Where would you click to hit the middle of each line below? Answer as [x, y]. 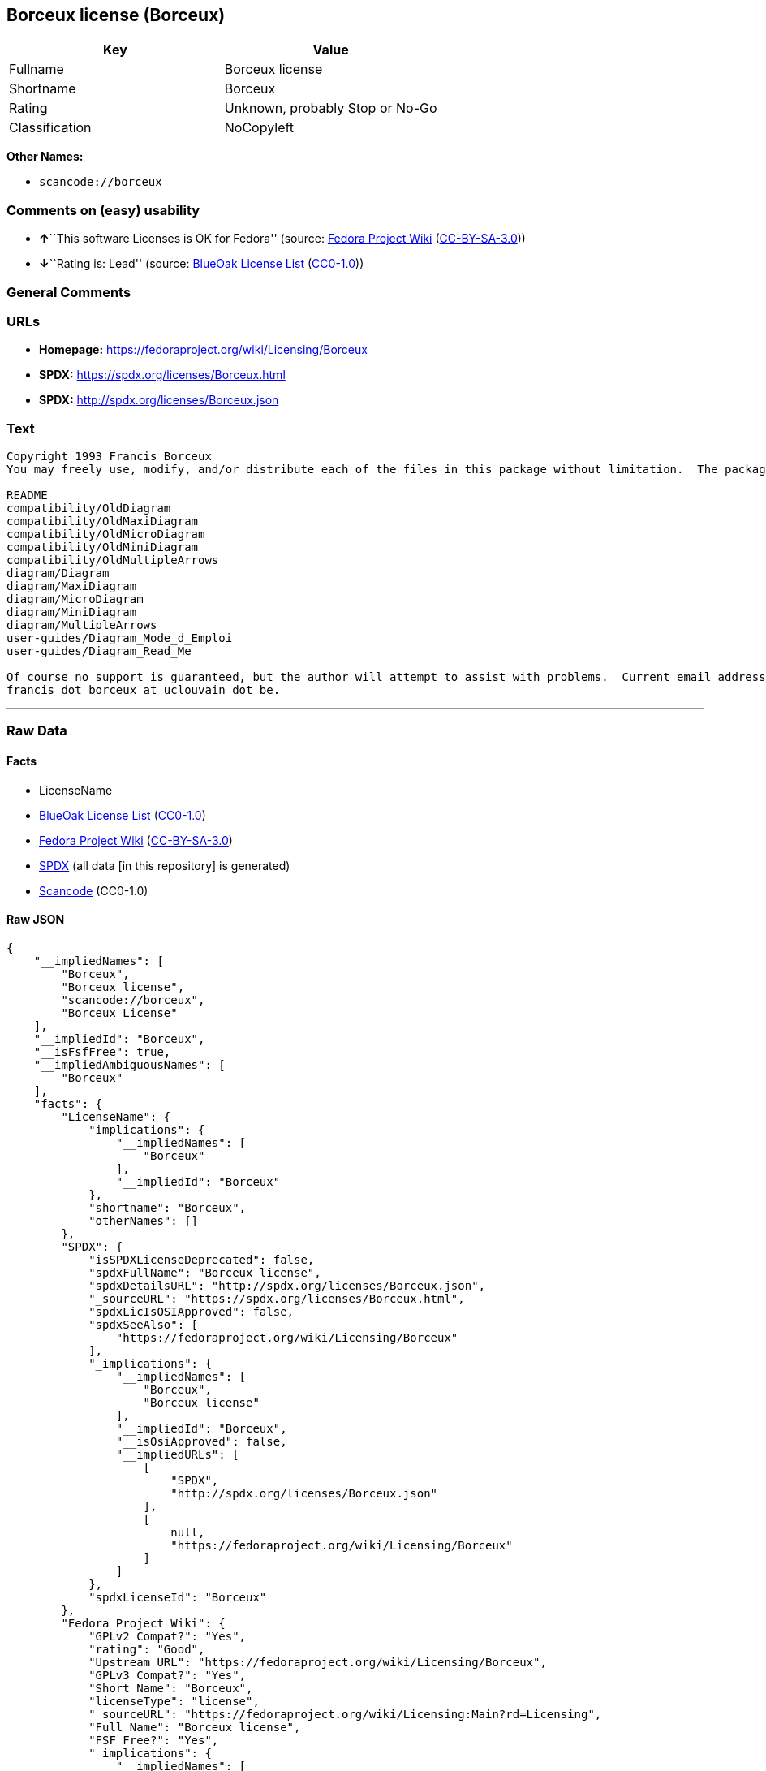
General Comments [69, 292]
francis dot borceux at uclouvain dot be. [144, 690]
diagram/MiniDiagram [72, 612]
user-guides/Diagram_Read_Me [99, 651]
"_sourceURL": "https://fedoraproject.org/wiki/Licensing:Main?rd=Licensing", [345, 1714]
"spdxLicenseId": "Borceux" [178, 1597]
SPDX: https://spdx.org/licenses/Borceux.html [162, 375]
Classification [50, 128]
